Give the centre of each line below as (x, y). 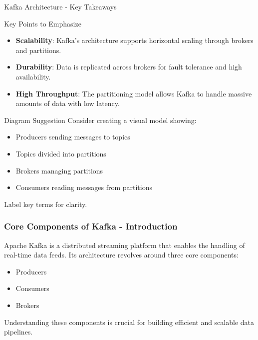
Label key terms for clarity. (46, 204)
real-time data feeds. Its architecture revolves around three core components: (121, 255)
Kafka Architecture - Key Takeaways (60, 6)
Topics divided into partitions (61, 153)
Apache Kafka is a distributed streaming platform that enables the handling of (125, 245)
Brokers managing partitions (59, 170)
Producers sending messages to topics (73, 137)
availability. (33, 76)
